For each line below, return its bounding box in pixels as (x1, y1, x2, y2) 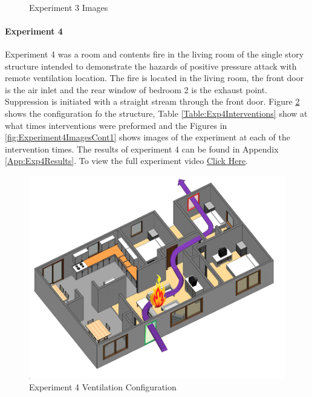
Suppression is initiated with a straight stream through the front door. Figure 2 (5, 95, 300, 108)
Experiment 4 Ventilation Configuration (29, 381, 177, 393)
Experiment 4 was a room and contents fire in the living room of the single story (5, 47, 304, 60)
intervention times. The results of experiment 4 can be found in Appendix (5, 142, 279, 155)
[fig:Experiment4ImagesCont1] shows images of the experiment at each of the (5, 131, 290, 143)
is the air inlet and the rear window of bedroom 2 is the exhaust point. (5, 83, 268, 96)
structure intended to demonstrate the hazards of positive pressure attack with (5, 59, 297, 72)
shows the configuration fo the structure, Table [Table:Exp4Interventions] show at (5, 107, 308, 119)
